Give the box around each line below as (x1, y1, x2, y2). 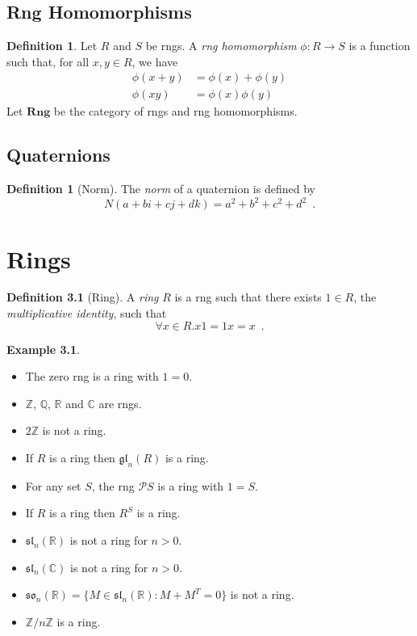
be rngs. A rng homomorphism (145, 37, 297, 54)
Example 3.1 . (6, 340, 80, 357)
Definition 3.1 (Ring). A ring (6, 289, 159, 305)
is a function (348, 37, 411, 54)
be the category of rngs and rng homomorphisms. (53, 103, 298, 120)
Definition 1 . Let (6, 37, 98, 54)
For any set (25, 477, 81, 494)
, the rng (91, 477, 135, 494)
